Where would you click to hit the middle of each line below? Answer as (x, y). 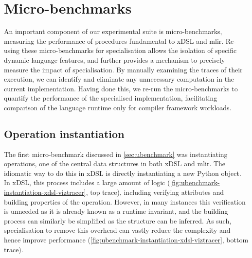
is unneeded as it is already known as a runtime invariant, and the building (116, 211)
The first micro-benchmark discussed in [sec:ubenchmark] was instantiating (116, 154)
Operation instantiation (64, 133)
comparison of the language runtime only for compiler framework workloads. (118, 107)
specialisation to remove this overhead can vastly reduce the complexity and (117, 230)
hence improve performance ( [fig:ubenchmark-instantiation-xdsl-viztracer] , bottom (126, 240)
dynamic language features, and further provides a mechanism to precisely (115, 60)
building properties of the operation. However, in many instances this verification (125, 201)
